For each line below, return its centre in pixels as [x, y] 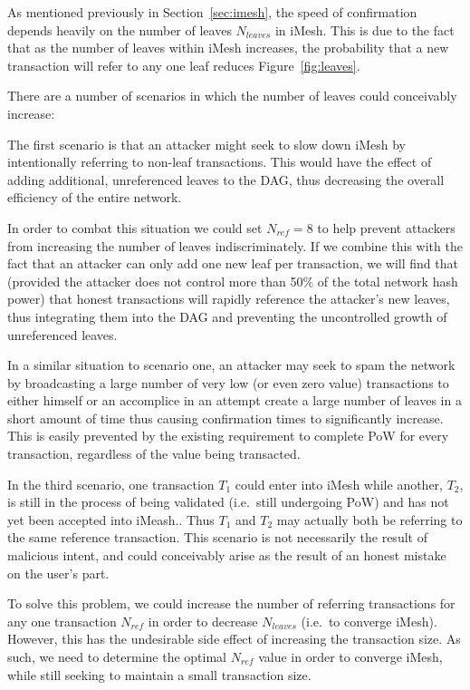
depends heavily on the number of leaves [120, 29]
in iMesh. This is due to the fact [364, 29]
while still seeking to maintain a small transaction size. [159, 674]
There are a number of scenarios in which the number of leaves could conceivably [232, 96]
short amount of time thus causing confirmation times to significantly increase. [225, 418]
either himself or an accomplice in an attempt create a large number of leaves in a [235, 400]
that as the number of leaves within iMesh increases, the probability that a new [228, 48]
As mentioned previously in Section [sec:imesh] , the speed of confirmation [212, 12]
